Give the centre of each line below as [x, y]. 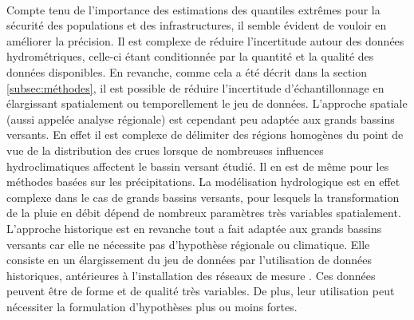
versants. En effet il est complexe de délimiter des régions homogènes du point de [205, 134]
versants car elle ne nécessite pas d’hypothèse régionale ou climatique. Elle [188, 244]
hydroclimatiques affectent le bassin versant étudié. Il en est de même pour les [198, 166]
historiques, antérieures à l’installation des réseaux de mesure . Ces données [191, 275]
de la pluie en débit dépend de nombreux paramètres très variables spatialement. [204, 213]
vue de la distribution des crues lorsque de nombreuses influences [165, 150]
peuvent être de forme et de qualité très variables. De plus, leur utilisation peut [201, 291]
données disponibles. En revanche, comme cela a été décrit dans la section [187, 71]
